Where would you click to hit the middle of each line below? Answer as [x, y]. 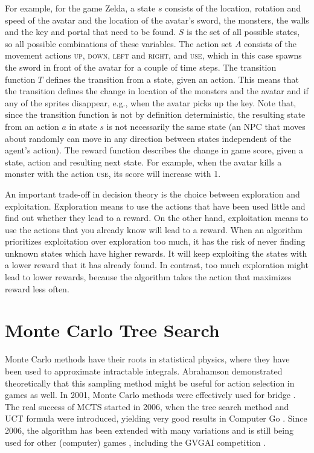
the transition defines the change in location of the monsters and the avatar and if [157, 91]
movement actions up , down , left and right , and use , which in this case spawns [153, 55]
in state [83, 126]
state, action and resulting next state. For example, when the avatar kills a [143, 162]
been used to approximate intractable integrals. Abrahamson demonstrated [144, 371]
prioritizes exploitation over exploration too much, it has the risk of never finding [155, 241]
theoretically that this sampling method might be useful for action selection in [150, 383]
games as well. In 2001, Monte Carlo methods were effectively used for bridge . [150, 395]
